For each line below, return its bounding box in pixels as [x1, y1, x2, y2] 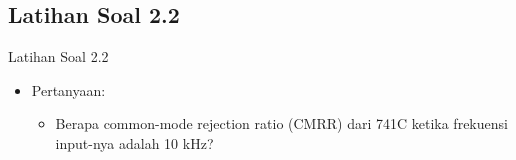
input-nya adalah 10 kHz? [55, 132, 214, 153]
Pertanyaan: [31, 79, 106, 100]
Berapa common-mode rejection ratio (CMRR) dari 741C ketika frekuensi [55, 113, 508, 134]
